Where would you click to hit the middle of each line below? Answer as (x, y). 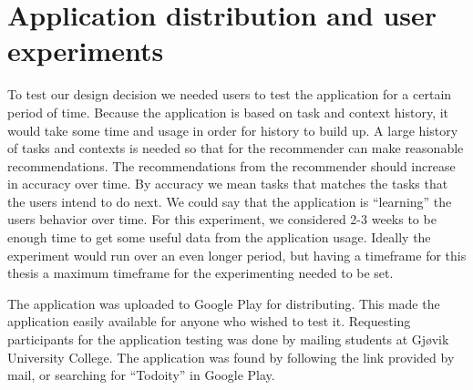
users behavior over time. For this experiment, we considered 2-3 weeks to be (222, 219)
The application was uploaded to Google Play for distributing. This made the (224, 303)
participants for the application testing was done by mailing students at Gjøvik (228, 339)
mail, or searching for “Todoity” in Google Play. (141, 375)
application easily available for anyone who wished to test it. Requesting (209, 321)
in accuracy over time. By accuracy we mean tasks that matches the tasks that (228, 184)
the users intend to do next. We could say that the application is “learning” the (230, 201)
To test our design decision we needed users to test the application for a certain (230, 94)
